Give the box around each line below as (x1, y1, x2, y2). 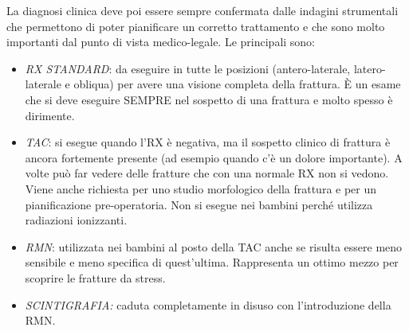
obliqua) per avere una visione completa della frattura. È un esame (73, 76, 401, 92)
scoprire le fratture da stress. (25, 269, 166, 286)
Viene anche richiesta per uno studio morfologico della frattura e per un (25, 180, 377, 197)
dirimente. (25, 107, 75, 123)
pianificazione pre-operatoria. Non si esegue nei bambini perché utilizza (25, 196, 373, 212)
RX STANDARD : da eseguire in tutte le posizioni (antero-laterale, (25, 60, 351, 76)
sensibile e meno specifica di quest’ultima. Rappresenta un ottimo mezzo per (25, 254, 399, 271)
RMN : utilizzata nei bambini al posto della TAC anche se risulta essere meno (25, 238, 403, 255)
